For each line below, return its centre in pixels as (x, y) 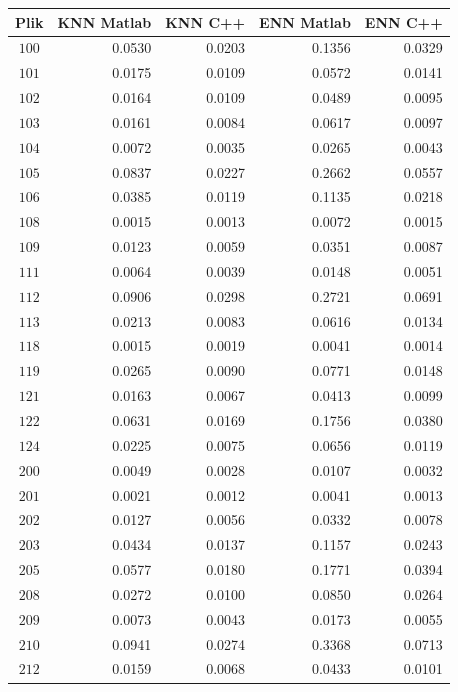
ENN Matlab (305, 21)
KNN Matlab (104, 21)
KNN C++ (205, 21)
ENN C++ (403, 21)
